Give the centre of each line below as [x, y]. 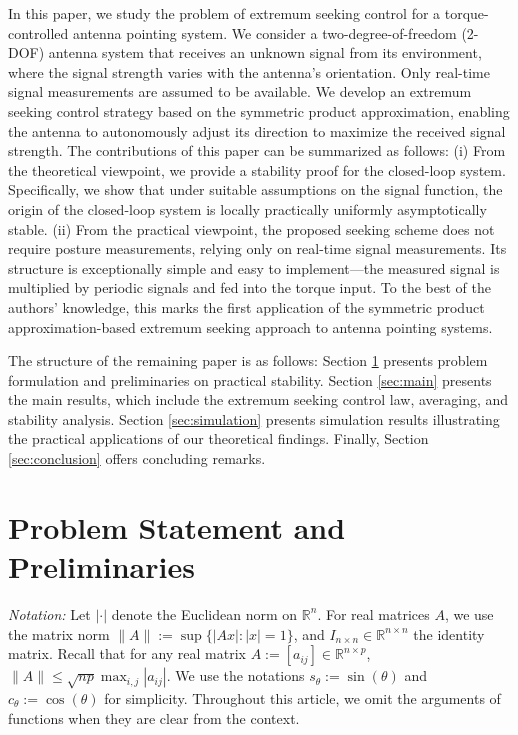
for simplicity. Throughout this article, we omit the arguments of [302, 697]
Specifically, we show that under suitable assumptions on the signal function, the [255, 189]
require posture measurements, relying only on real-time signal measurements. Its [257, 248]
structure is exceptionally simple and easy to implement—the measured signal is [254, 267]
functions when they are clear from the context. [154, 717]
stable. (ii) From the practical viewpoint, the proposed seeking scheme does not [251, 228]
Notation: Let [49, 613]
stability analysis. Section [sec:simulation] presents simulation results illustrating [254, 418]
